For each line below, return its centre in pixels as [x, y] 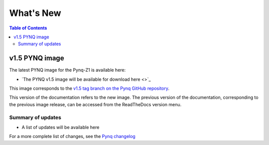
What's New [35, 13]
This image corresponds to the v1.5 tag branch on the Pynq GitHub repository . [89, 88]
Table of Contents [28, 28]
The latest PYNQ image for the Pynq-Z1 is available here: [67, 70]
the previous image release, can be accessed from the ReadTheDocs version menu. [95, 104]
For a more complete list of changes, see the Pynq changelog [72, 137]
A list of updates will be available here [61, 127]
